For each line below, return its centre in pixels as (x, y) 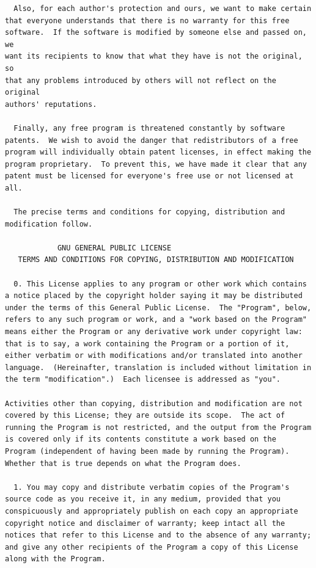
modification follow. (49, 224)
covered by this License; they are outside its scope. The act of (145, 416)
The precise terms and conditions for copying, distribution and (149, 212)
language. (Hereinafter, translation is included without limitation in (158, 367)
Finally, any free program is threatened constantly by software (149, 128)
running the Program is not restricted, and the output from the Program (158, 427)
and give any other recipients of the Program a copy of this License (152, 547)
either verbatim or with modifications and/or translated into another (154, 356)
